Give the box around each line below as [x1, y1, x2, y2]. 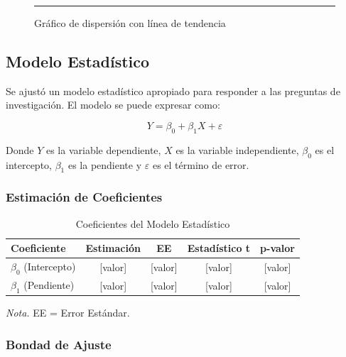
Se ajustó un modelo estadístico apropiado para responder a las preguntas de [6, 83, 340, 98]
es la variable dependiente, [45, 142, 161, 157]
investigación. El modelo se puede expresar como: [6, 97, 220, 112]
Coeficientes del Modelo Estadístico [75, 216, 230, 231]
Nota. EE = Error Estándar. [6, 305, 130, 320]
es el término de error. [152, 157, 249, 172]
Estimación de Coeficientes [6, 188, 163, 206]
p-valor [260, 241, 295, 256]
